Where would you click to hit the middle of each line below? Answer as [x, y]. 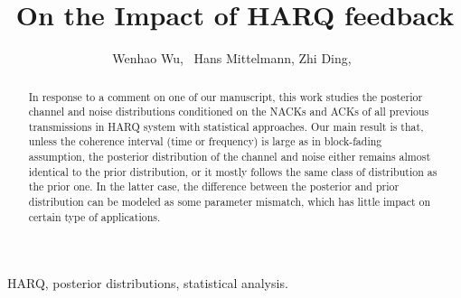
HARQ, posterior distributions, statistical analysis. [148, 283]
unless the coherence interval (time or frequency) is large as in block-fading [205, 141]
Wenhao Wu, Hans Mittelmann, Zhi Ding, [232, 58]
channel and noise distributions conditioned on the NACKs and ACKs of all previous [229, 112]
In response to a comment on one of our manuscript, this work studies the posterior [226, 96]
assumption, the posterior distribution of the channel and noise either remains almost [230, 157]
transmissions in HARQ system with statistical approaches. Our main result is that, [226, 126]
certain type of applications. [94, 216]
